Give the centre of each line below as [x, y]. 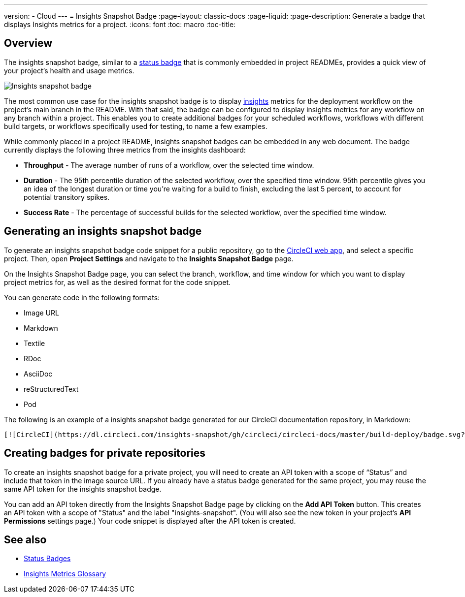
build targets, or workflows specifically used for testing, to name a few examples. [136, 126]
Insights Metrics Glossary [65, 574]
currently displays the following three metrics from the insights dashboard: [125, 150]
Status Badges [47, 559]
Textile [34, 343]
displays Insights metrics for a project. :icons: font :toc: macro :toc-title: [120, 24]
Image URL [41, 313]
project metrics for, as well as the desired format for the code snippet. [117, 282]
